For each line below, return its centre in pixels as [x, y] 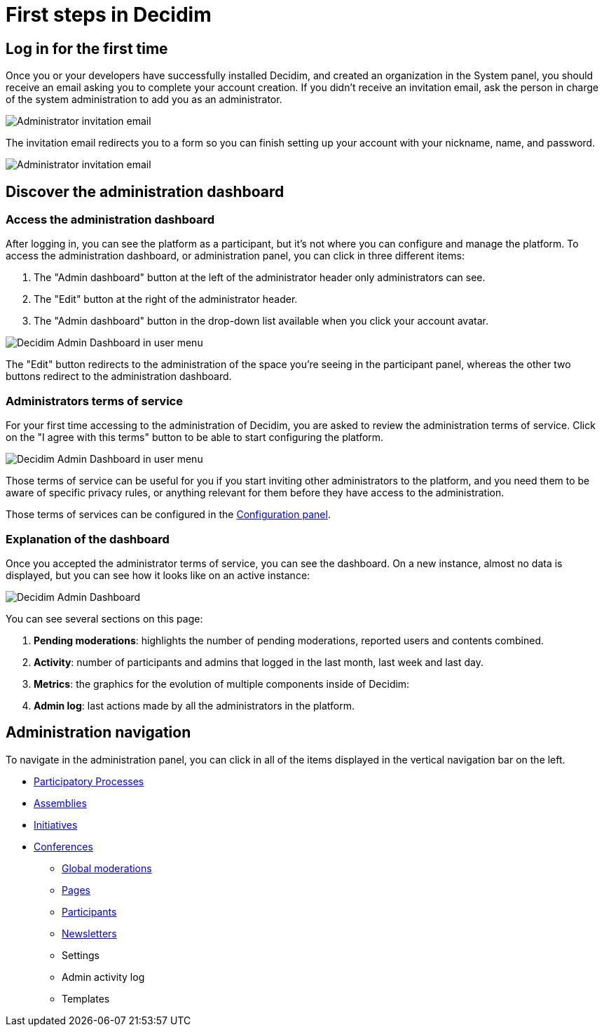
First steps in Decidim [109, 15]
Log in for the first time [87, 48]
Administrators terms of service [94, 401]
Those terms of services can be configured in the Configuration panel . [168, 515]
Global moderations [107, 868]
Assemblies [60, 803]
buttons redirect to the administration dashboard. [119, 376]
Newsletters [89, 933]
